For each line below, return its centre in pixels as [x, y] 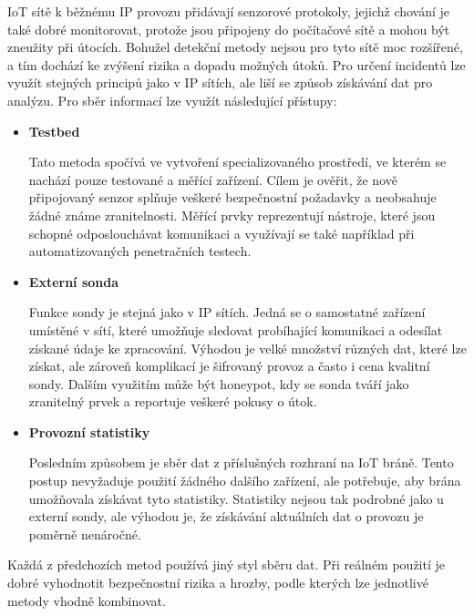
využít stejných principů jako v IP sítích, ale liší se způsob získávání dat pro [220, 82]
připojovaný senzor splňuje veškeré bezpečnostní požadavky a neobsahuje [232, 197]
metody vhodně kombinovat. [87, 600]
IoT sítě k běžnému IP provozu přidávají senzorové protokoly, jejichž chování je [229, 11]
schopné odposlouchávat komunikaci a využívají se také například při [222, 233]
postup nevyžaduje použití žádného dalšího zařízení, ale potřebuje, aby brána [245, 481]
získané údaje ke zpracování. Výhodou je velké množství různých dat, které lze [247, 348]
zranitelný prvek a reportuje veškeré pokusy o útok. [173, 401]
